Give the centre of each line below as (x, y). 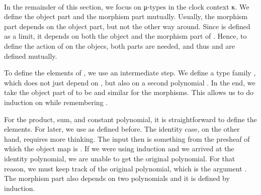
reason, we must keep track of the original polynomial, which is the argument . (125, 168)
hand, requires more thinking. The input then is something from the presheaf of (127, 138)
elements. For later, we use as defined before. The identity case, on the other (122, 129)
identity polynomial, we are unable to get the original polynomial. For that (120, 158)
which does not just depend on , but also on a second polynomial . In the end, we (130, 82)
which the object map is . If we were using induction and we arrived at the (119, 149)
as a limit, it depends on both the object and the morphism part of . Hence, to (125, 36)
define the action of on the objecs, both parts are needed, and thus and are (119, 45)
